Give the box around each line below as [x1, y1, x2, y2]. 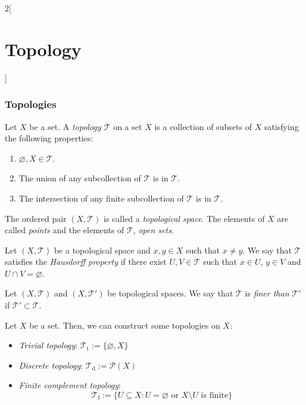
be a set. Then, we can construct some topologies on [29, 319, 220, 331]
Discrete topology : [18, 358, 83, 371]
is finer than [245, 287, 289, 299]
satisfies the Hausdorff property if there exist [5, 255, 167, 268]
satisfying [264, 120, 299, 132]
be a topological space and [54, 243, 151, 256]
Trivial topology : [18, 339, 78, 351]
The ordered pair [5, 212, 67, 224]
